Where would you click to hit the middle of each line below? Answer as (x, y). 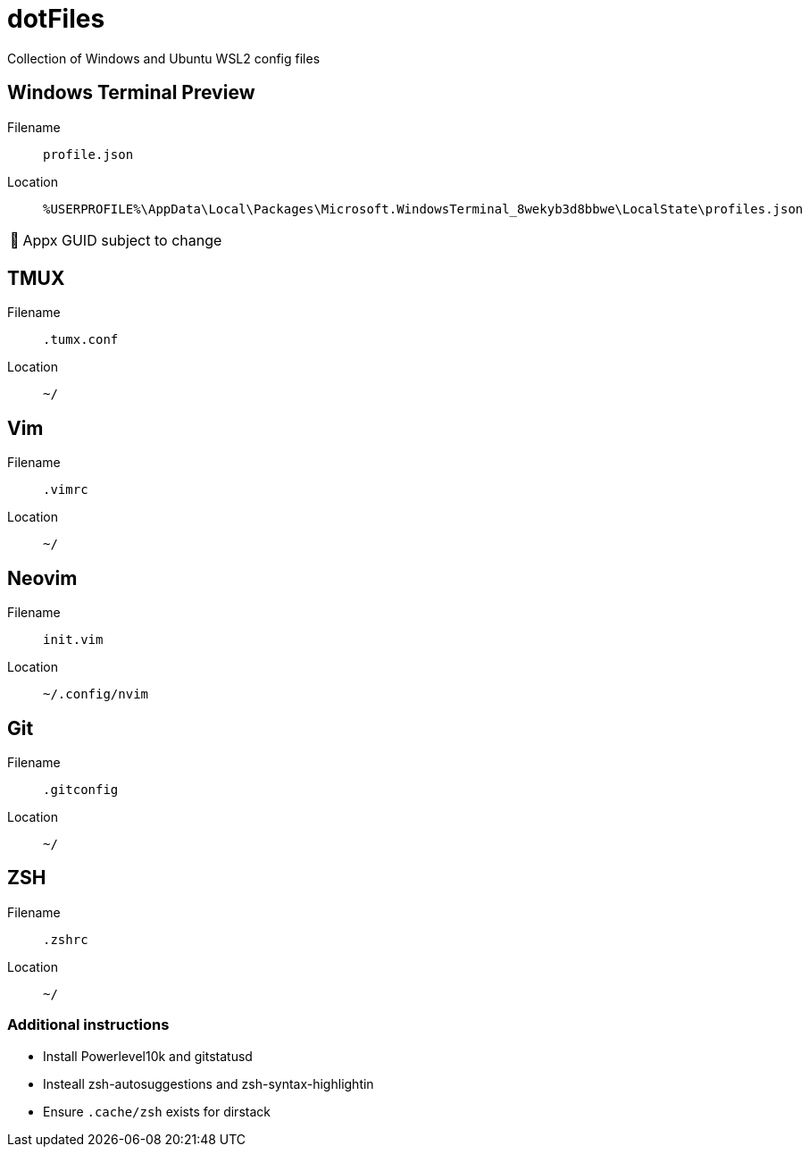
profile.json (88, 154)
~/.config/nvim (96, 694)
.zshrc (66, 939)
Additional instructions (88, 1025)
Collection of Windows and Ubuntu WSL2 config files (164, 58)
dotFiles (56, 19)
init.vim (73, 640)
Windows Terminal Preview (131, 93)
